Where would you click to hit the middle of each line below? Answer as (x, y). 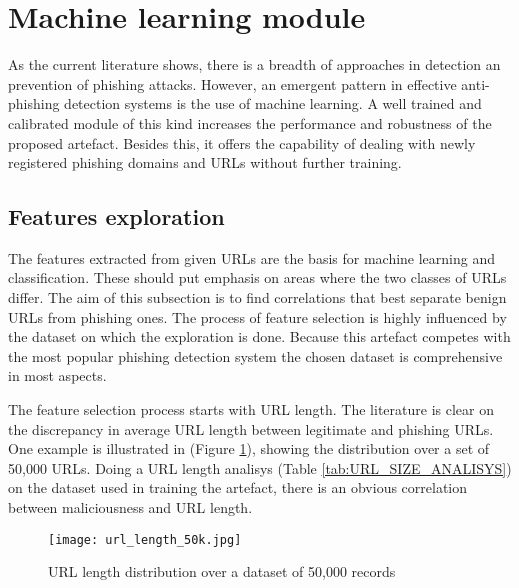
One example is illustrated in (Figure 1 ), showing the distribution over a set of (249, 448)
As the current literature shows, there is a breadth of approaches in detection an (254, 64)
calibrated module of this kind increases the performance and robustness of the (250, 122)
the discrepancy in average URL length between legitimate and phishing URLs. (251, 428)
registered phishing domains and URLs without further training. (205, 162)
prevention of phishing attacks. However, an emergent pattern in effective (232, 83)
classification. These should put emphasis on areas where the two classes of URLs (257, 277)
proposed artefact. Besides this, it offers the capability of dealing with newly (242, 142)
